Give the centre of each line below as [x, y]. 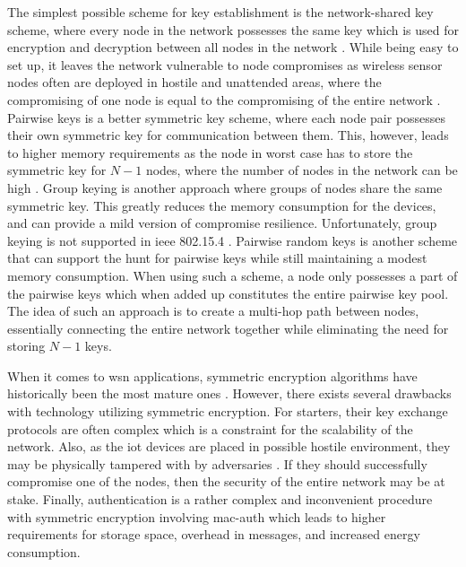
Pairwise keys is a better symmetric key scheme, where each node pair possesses [227, 117]
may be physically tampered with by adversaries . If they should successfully [217, 463]
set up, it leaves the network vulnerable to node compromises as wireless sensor [225, 64]
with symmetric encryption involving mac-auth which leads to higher [197, 516]
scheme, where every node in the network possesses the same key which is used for [233, 29]
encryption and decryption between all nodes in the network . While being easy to [233, 47]
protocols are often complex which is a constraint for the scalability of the [210, 428]
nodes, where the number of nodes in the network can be [302, 170]
